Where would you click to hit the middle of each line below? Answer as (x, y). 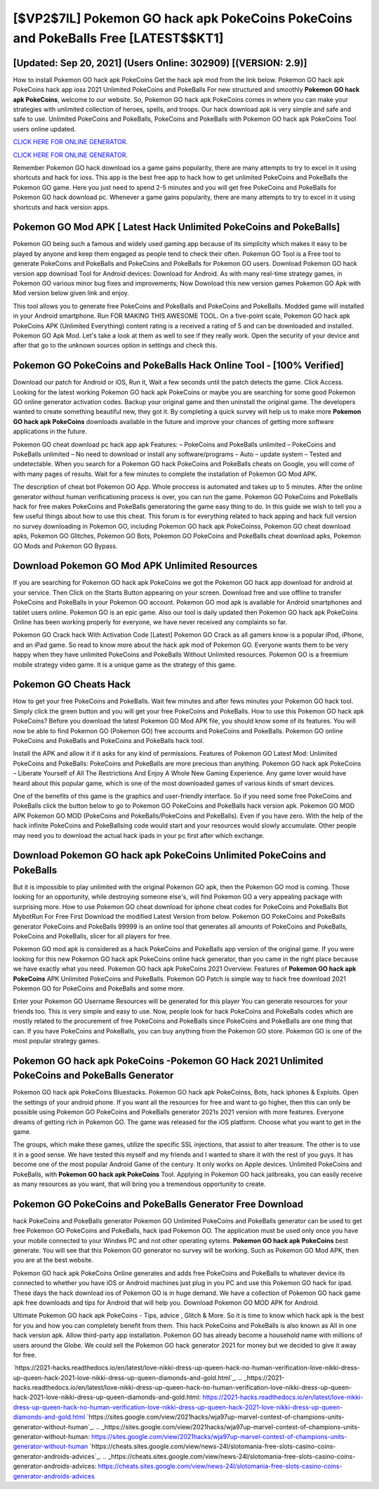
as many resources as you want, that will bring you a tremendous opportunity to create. (139, 1184)
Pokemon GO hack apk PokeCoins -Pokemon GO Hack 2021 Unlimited (168, 1061)
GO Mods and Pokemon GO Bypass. (65, 546)
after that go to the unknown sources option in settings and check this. (115, 345)
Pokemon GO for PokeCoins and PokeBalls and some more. (99, 988)
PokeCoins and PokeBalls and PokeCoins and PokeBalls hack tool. (108, 741)
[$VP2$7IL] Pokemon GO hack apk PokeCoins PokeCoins (182, 18)
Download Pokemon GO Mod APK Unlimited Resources (135, 566)
